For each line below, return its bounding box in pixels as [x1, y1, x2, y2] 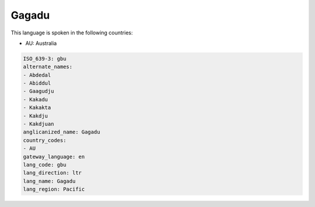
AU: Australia [25, 40, 57, 47]
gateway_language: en [23, 153, 85, 160]
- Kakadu [23, 96, 48, 103]
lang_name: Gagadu [23, 178, 76, 184]
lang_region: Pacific [23, 186, 85, 192]
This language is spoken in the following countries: [10, 29, 133, 36]
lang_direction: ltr [23, 170, 82, 176]
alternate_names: [23, 64, 73, 70]
